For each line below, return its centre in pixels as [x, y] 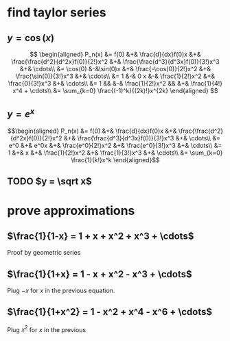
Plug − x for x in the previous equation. [61, 291]
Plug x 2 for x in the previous [47, 329]
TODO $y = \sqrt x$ [49, 182]
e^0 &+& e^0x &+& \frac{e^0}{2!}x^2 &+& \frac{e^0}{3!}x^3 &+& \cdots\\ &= [115, 145]
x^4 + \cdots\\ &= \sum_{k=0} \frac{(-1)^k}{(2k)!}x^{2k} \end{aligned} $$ [115, 91]
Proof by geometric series [44, 253]
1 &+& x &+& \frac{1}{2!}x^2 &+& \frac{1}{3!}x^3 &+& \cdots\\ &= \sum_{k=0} [115, 153]
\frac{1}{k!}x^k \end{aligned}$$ [115, 160]
